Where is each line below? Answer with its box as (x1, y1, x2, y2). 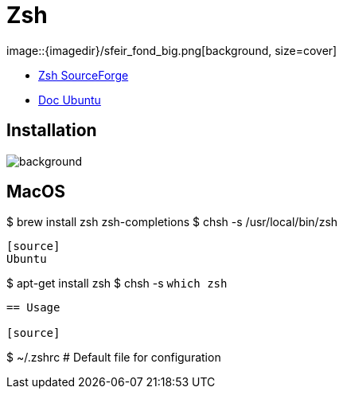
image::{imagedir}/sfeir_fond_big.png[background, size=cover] (6, 43, 337, 57)
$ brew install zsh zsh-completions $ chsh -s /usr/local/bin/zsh (6, 215, 338, 229)
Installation (6, 120, 97, 141)
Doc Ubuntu (38, 92, 101, 107)
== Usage (6, 301, 60, 315)
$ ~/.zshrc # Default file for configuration (6, 350, 221, 365)
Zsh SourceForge (38, 68, 129, 82)
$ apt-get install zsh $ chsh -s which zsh (6, 276, 228, 291)
